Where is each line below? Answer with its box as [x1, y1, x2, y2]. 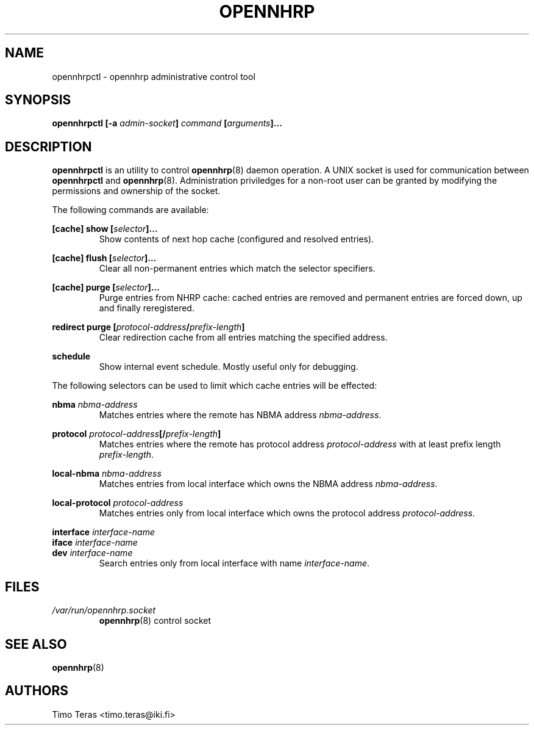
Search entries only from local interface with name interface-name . [99, 558, 370, 569]
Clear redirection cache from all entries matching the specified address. [99, 332, 388, 343]
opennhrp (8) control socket [99, 615, 212, 626]
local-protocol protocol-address [52, 497, 183, 508]
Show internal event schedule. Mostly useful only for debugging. [99, 361, 358, 372]
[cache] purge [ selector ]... [52, 282, 160, 293]
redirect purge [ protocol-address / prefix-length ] [52, 322, 245, 333]
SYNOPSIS [5, 92, 71, 108]
